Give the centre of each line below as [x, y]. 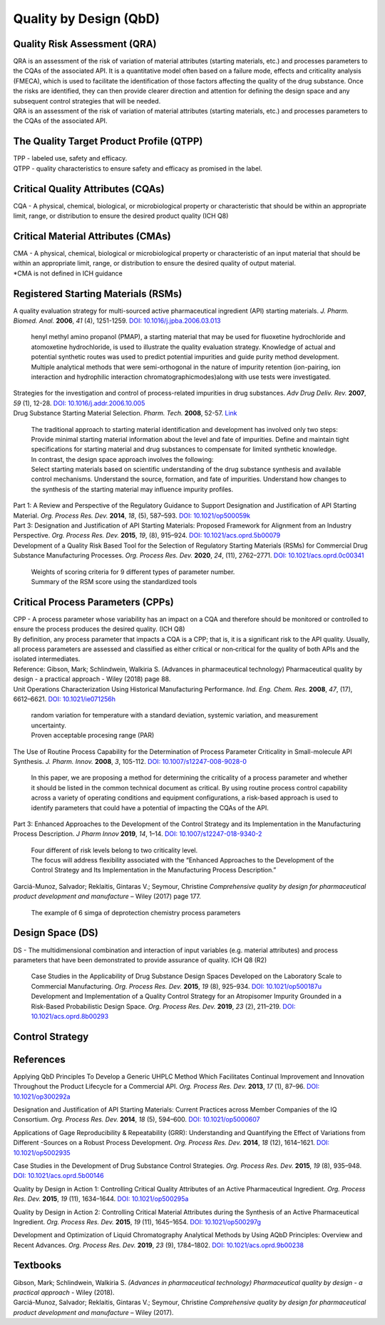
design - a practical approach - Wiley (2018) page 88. [92, 679]
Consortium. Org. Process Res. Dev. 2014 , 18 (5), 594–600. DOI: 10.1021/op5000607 [137, 1119]
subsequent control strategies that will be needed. [87, 101]
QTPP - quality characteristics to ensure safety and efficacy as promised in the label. [138, 168]
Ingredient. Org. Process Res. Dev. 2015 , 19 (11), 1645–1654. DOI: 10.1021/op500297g [137, 1221]
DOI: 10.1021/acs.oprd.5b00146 [58, 1176]
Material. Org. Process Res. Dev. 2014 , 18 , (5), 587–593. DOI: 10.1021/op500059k [132, 515]
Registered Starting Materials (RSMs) [98, 294]
